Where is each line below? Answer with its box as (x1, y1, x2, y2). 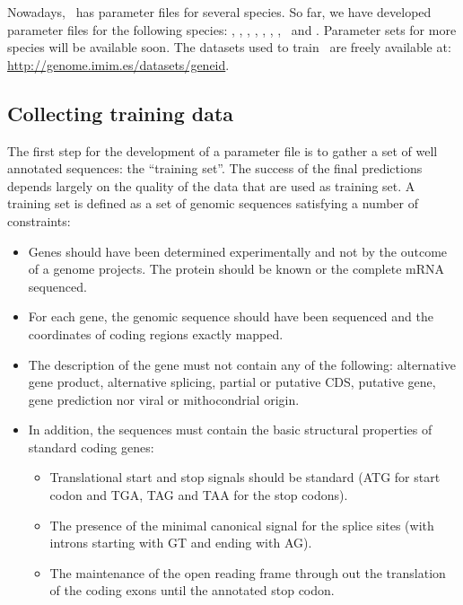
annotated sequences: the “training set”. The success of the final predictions (7, 159, 423, 178)
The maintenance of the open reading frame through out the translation (49, 563, 446, 582)
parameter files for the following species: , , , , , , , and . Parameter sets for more (7, 20, 457, 39)
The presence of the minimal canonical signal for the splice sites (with (49, 515, 434, 534)
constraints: (7, 211, 71, 230)
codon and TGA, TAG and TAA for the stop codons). (49, 486, 348, 504)
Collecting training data (7, 99, 234, 127)
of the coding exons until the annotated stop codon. (49, 581, 335, 600)
